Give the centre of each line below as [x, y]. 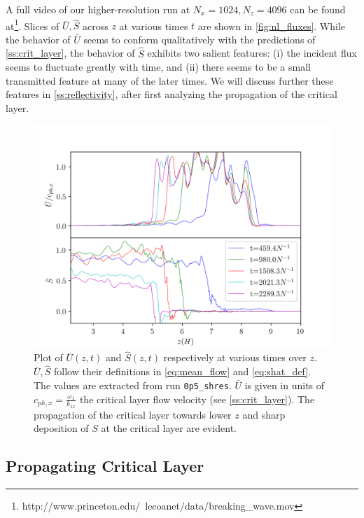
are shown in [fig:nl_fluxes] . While [272, 26]
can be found [318, 9]
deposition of [61, 428]
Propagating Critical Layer [105, 466]
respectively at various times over [235, 357]
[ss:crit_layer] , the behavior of [70, 53]
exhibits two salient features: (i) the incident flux [252, 53]
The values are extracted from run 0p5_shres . [133, 385]
